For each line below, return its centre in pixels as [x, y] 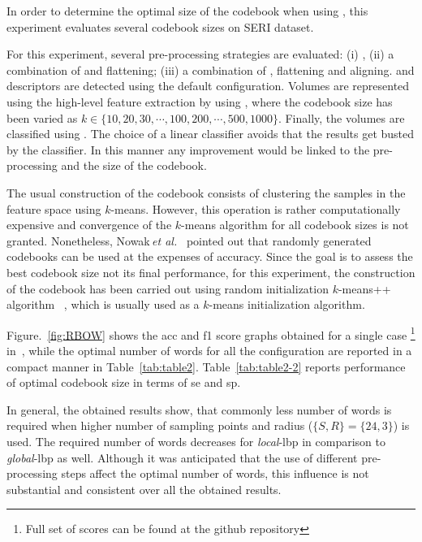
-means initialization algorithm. [287, 304]
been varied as [42, 117]
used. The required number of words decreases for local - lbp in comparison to [196, 441]
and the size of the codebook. [134, 165]
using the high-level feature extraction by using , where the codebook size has [200, 101]
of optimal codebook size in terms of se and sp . [124, 382]
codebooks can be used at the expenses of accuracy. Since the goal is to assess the [210, 256]
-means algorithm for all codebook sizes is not [295, 225]
